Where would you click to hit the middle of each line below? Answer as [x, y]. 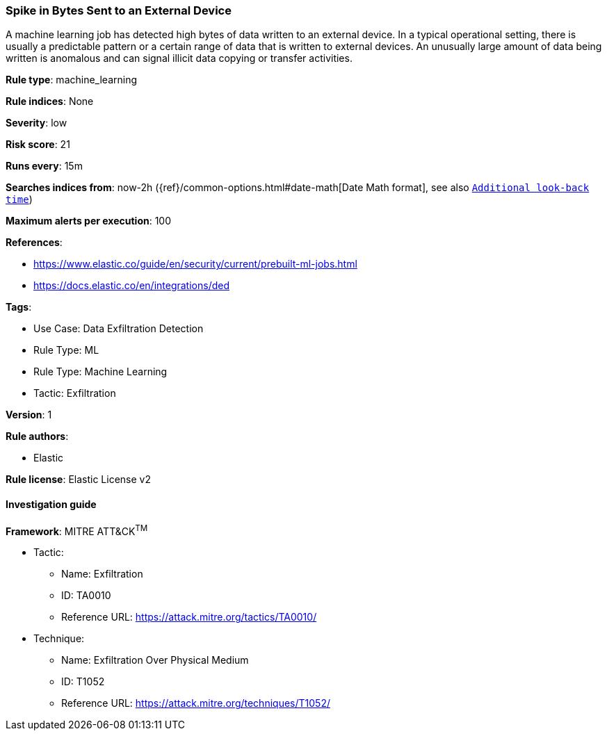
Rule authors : [37, 436]
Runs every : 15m [44, 166]
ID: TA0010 [86, 596]
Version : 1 [29, 415]
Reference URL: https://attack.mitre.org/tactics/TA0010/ [189, 617]
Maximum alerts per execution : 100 [89, 221]
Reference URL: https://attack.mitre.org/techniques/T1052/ [196, 703]
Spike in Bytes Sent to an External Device [119, 10]
